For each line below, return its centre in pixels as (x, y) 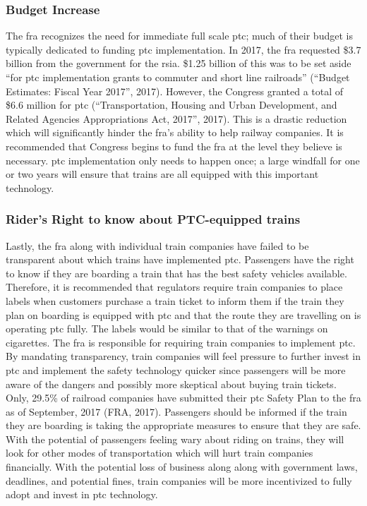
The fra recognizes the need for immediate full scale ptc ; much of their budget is (179, 36)
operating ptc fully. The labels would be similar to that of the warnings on (167, 329)
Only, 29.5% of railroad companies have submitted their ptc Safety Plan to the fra (183, 398)
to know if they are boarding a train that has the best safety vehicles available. (176, 273)
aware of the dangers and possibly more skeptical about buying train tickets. (171, 384)
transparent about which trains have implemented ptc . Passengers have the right (180, 259)
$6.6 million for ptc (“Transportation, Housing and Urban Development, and (172, 105)
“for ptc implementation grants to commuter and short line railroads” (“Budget (178, 77)
